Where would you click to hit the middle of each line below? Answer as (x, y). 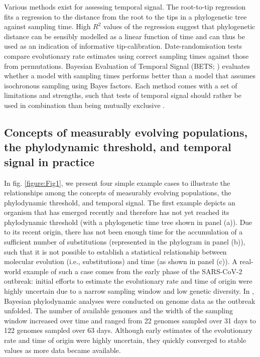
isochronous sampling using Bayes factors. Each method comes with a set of (121, 85)
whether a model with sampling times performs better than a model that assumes (130, 76)
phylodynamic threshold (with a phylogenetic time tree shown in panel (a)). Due (128, 222)
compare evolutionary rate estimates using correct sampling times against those (126, 55)
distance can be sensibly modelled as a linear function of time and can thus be (124, 36)
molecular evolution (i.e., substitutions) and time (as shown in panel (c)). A (121, 261)
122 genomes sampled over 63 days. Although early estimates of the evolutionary (128, 330)
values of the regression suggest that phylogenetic (179, 26)
